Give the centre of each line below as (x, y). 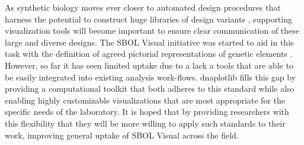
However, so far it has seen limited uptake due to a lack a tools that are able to (149, 65)
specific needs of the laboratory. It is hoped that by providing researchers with (147, 112)
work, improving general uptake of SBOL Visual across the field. (122, 135)
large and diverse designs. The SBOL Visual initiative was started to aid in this (149, 42)
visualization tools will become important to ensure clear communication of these (152, 30)
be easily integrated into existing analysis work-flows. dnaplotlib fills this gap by (151, 77)
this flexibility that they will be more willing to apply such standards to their (145, 123)
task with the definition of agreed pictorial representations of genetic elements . (149, 54)
